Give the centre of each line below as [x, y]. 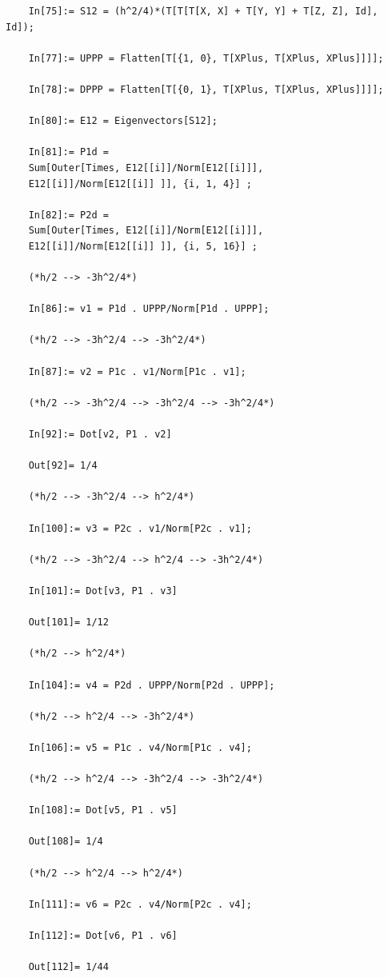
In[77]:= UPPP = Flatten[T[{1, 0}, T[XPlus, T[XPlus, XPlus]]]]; [206, 58]
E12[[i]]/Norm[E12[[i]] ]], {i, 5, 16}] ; [143, 246]
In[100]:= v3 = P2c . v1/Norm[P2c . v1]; [140, 528]
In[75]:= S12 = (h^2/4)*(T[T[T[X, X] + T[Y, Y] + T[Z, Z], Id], [203, 11]
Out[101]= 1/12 [68, 623]
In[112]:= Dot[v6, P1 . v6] [103, 936]
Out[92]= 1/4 [63, 466]
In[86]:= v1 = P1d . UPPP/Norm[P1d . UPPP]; [149, 309]
